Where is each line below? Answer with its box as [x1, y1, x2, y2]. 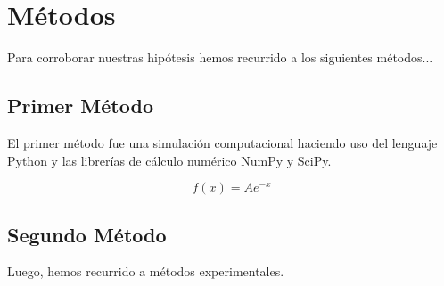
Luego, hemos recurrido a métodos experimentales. [7, 262, 284, 281]
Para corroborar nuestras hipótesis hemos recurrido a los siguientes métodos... [7, 48, 433, 67]
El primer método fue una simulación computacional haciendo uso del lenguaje [7, 133, 438, 151]
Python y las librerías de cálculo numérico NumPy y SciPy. [7, 151, 332, 169]
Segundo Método [7, 220, 167, 248]
